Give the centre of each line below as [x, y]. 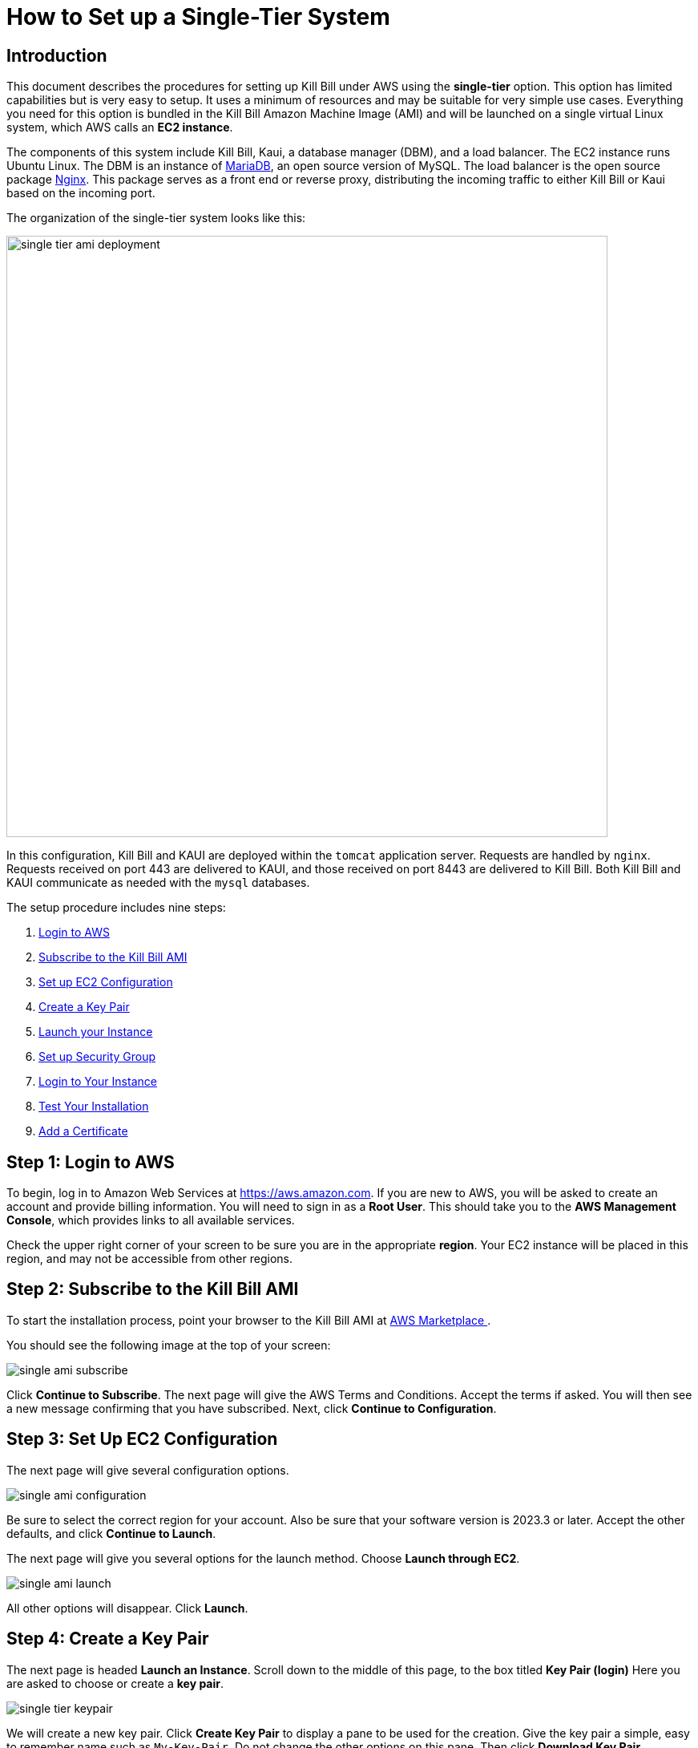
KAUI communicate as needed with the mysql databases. [158, 883]
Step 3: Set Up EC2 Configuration [142, 1439]
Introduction [57, 55]
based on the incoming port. [81, 193]
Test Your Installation [94, 1107]
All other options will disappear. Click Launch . [127, 1608]
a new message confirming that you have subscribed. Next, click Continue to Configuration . [252, 1408]
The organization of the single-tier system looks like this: [156, 218]
